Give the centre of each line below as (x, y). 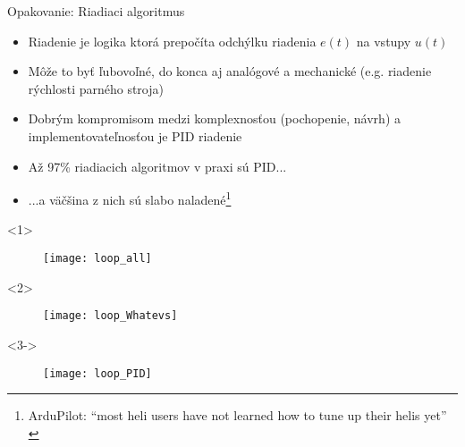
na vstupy (384, 41)
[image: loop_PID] (97, 373)
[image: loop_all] (97, 258)
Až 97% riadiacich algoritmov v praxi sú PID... (157, 166)
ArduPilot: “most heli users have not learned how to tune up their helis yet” (237, 415)
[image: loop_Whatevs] (110, 316)
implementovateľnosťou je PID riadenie (135, 135)
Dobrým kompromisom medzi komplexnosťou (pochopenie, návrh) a (215, 118)
